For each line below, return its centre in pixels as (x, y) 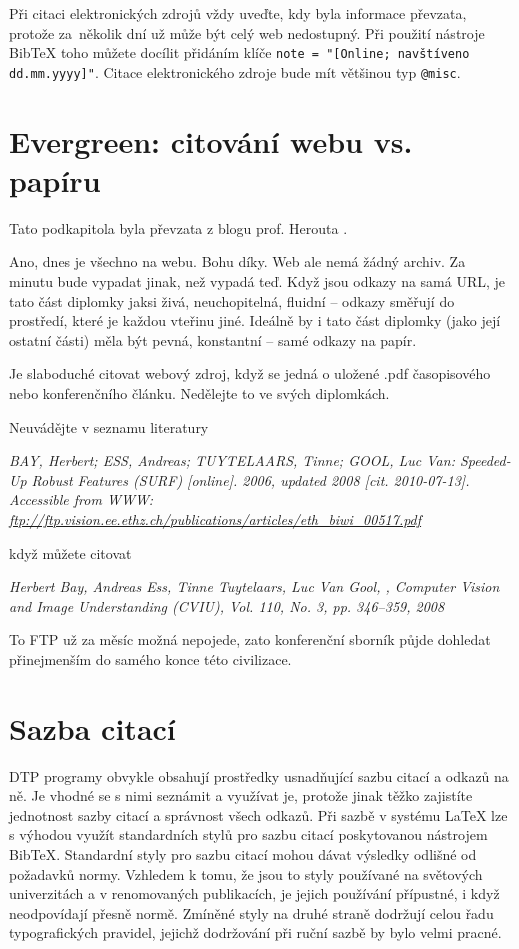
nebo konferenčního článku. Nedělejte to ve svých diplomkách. (199, 392)
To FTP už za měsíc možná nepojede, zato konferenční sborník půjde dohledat (250, 639)
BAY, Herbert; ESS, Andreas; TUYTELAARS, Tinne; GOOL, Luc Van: (232, 460)
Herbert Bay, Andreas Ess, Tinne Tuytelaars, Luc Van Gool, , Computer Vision (254, 586)
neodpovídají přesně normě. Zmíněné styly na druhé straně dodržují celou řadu (251, 912)
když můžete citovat (70, 552)
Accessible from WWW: (81, 499)
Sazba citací (92, 727)
